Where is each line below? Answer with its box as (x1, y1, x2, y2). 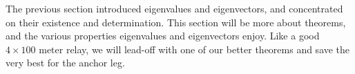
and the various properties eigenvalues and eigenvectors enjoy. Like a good (6, 28, 320, 43)
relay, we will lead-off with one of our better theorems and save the (66, 41, 350, 56)
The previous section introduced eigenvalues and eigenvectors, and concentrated (6, 1, 343, 15)
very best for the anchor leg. (6, 55, 125, 70)
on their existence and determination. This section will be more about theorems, (6, 15, 346, 29)
